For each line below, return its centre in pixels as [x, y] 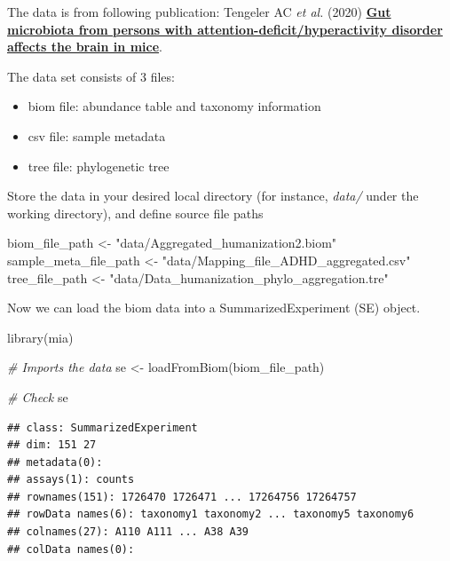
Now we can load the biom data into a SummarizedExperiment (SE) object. [214, 308]
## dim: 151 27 [52, 445]
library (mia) [40, 337]
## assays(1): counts [71, 480]
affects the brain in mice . [85, 47]
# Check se [38, 396]
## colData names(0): [71, 549]
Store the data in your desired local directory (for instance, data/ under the [213, 196]
